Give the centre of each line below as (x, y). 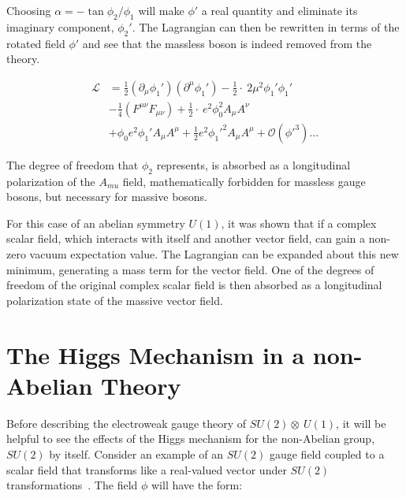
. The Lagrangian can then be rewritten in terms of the (266, 26)
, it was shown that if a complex (299, 223)
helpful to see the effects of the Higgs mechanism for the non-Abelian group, (191, 439)
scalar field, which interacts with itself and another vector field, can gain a (186, 238)
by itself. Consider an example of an (136, 453)
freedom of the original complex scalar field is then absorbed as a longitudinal (194, 285)
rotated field (36, 43)
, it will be (361, 423)
